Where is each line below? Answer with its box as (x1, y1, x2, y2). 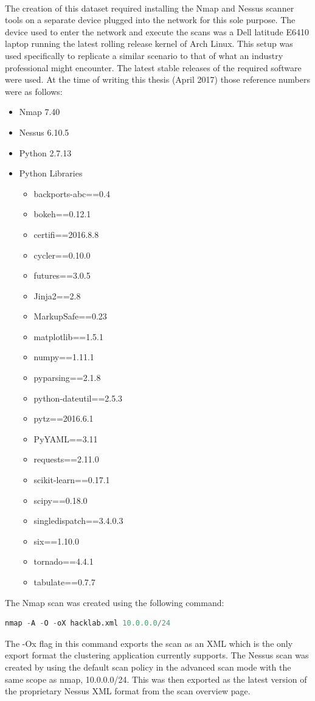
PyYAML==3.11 (33, 432, 98, 445)
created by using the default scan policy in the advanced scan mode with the (5, 660, 291, 673)
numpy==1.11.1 (33, 350, 94, 363)
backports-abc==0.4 (33, 187, 110, 200)
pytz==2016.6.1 (33, 412, 94, 425)
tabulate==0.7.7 (33, 576, 95, 588)
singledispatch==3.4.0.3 (33, 514, 123, 527)
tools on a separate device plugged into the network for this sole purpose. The (5, 13, 296, 26)
